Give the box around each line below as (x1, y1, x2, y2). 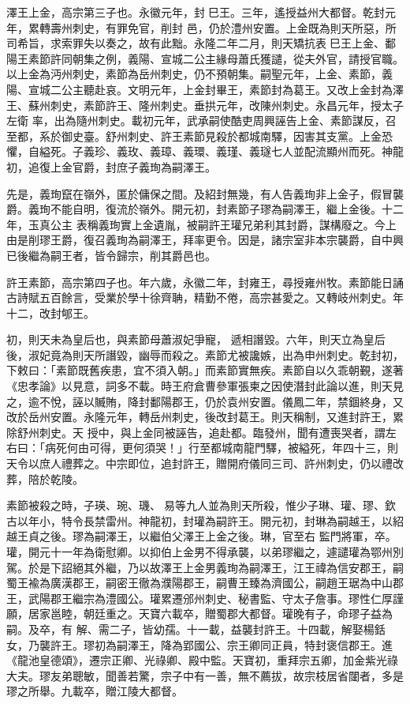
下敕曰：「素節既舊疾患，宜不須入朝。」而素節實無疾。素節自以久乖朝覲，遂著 (6, 362, 404, 378)
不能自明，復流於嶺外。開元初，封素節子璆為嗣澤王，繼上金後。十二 (50, 201, 404, 217)
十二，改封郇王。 (6, 304, 95, 321)
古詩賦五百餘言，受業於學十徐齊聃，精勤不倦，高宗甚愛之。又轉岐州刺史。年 (6, 289, 404, 306)
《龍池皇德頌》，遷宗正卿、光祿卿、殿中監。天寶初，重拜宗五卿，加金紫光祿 (6, 652, 398, 668)
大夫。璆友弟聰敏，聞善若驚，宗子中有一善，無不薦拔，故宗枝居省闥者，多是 (6, 667, 404, 683)
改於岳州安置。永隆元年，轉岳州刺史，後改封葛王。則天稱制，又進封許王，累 (6, 408, 404, 425)
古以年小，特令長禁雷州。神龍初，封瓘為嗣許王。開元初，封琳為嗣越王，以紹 (6, 512, 404, 529)
